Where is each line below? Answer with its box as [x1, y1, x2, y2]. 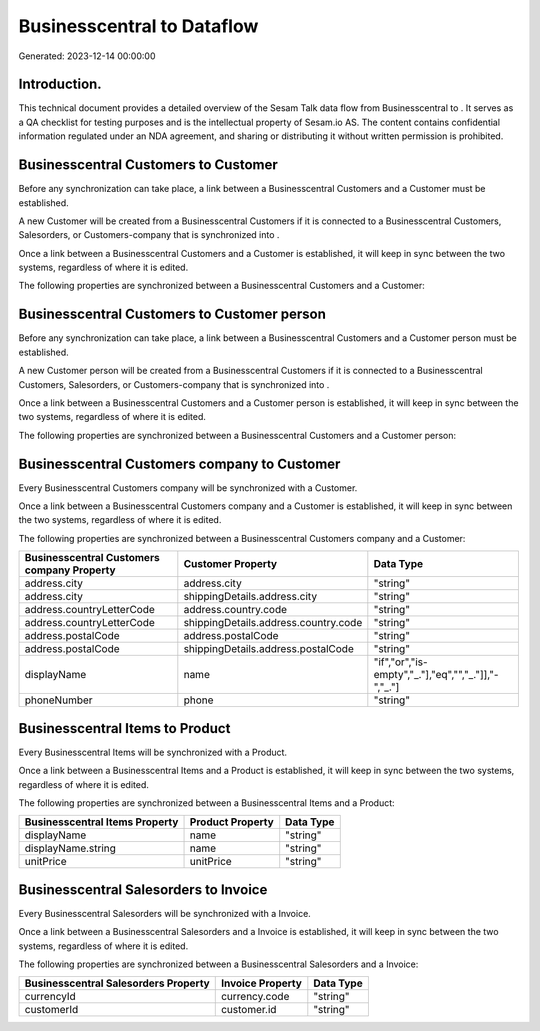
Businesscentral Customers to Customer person [18, 306, 327, 323]
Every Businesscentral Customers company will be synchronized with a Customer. [18, 481, 358, 494]
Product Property [189, 815, 274, 829]
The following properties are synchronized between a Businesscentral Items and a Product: [18, 796, 395, 809]
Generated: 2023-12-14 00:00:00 [18, 50, 156, 62]
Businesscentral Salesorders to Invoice [18, 881, 268, 898]
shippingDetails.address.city [183, 590, 318, 604]
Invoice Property [220, 976, 302, 990]
